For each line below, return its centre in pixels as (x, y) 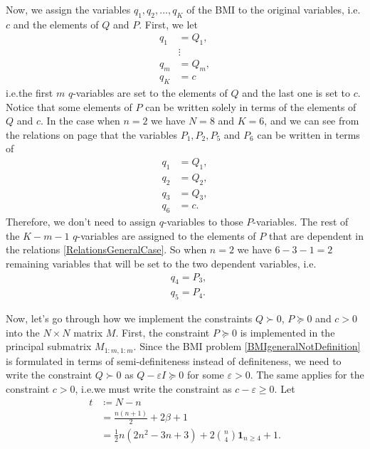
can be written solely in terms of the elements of (251, 106)
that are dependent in (316, 235)
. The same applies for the (307, 375)
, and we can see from (312, 121)
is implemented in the (287, 332)
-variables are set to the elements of (150, 92)
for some (206, 375)
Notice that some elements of (69, 106)
